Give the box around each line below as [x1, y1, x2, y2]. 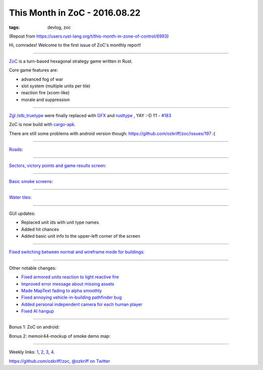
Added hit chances [21, 226, 59, 232]
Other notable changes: [9, 265, 56, 271]
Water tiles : [9, 194, 32, 200]
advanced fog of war [21, 76, 63, 82]
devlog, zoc [47, 24, 71, 30]
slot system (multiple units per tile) [21, 83, 91, 89]
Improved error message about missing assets [21, 281, 114, 287]
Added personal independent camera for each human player [21, 301, 143, 307]
